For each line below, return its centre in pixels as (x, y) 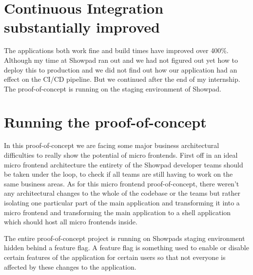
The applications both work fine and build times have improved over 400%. (116, 50)
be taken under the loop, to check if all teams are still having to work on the (118, 174)
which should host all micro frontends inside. (71, 222)
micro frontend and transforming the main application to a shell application (117, 212)
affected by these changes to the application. (70, 266)
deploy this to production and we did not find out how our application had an (121, 69)
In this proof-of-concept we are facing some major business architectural (112, 145)
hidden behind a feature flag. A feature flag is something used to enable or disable (126, 247)
